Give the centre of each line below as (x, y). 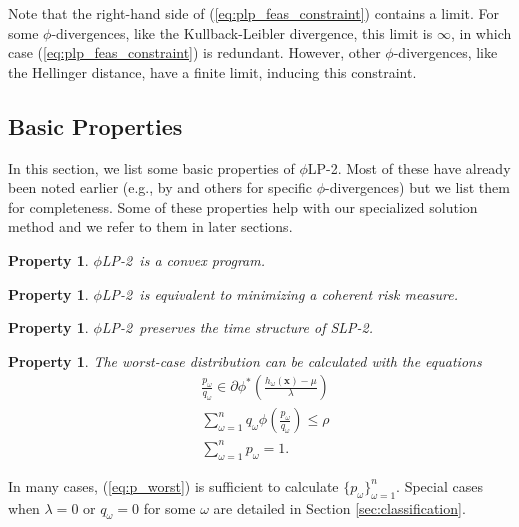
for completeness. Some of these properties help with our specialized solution (243, 206)
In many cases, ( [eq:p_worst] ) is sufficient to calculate (173, 485)
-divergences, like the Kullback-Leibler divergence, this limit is (242, 32)
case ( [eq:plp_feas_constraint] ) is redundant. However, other (194, 52)
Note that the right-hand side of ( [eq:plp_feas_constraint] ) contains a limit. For (254, 13)
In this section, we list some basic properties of (151, 167)
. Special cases (439, 485)
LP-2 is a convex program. (183, 259)
